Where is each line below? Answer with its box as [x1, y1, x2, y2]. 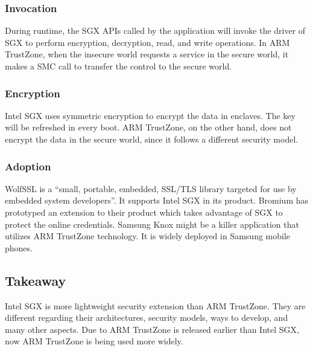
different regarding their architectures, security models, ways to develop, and [5, 311, 288, 324]
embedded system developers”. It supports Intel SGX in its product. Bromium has [5, 194, 309, 207]
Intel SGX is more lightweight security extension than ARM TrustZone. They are [5, 299, 306, 312]
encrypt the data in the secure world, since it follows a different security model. [5, 133, 299, 145]
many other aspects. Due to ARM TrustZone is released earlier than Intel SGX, [5, 323, 299, 335]
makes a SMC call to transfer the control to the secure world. [5, 60, 232, 72]
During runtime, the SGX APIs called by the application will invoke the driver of [5, 24, 306, 37]
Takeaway [5, 271, 66, 289]
